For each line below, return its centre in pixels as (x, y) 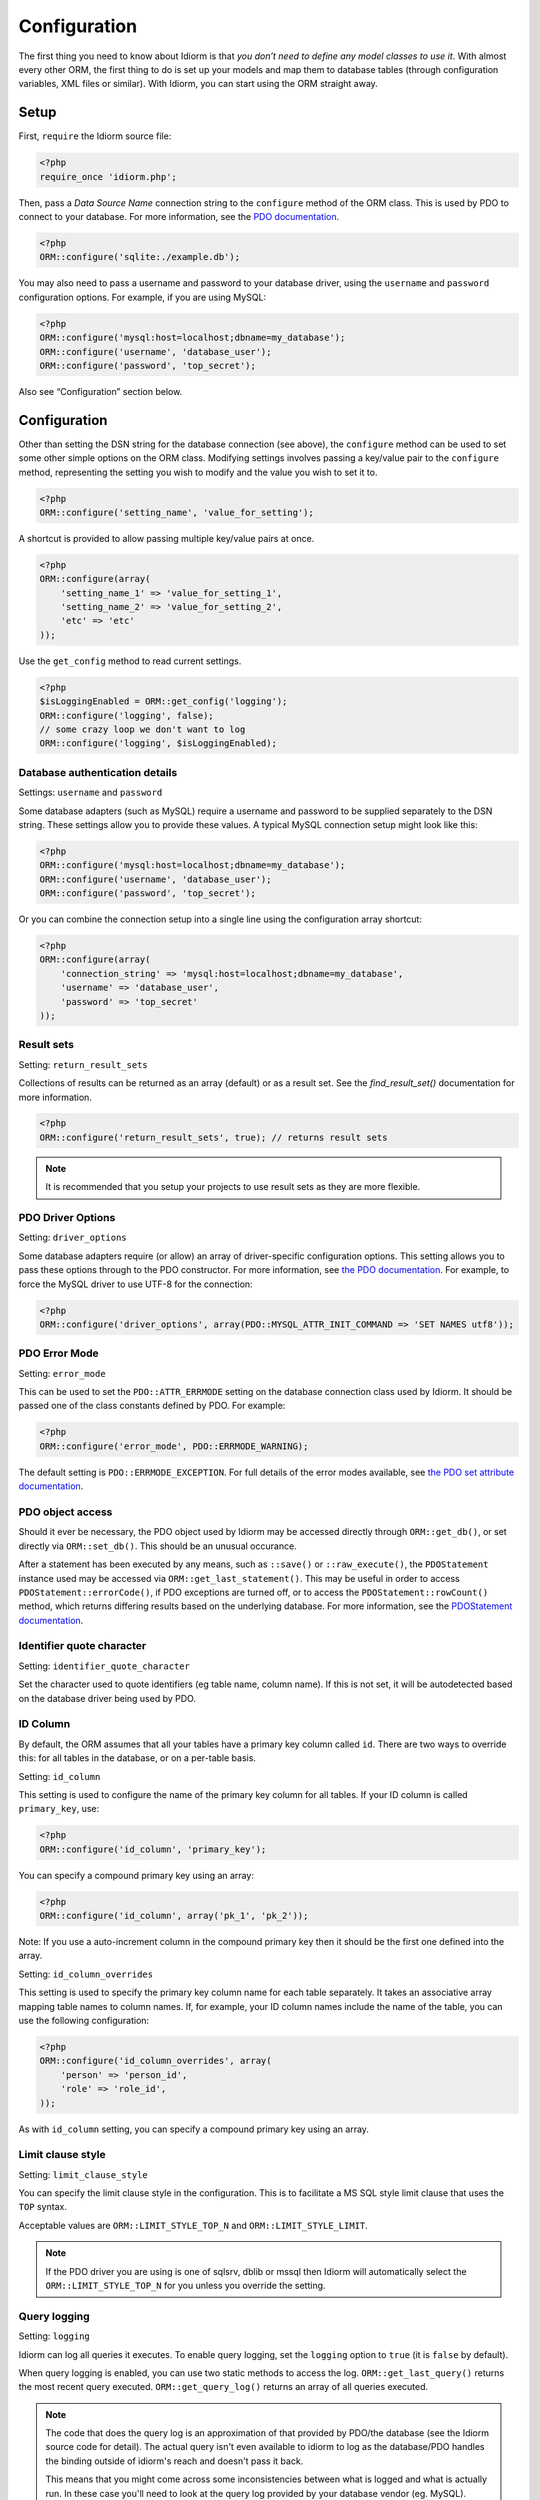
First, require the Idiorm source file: (95, 136)
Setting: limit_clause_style (83, 2174)
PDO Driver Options (67, 1218)
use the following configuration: (84, 2020)
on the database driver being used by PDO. (107, 1698)
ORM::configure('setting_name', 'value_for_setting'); (176, 512)
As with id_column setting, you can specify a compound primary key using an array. (194, 2129)
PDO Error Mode (58, 1353)
